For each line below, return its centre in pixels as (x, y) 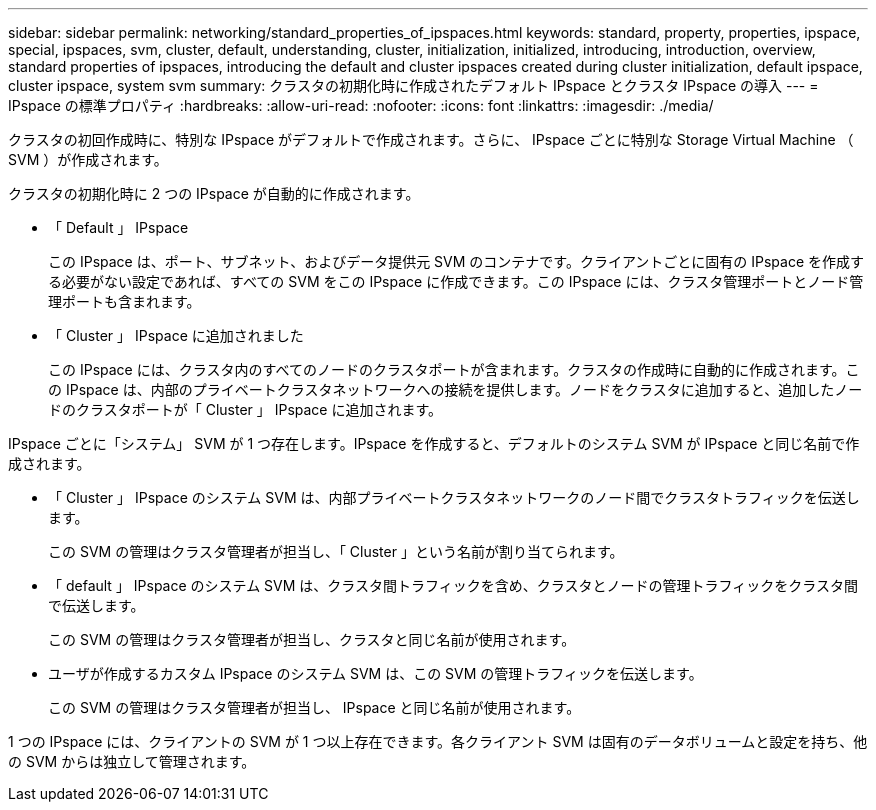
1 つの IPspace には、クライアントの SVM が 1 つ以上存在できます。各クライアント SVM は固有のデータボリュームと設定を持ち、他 (438, 741)
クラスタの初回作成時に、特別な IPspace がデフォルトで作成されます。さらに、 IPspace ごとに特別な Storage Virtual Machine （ (431, 139)
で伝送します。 (96, 605)
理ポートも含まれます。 (124, 301)
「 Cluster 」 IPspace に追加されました (176, 335)
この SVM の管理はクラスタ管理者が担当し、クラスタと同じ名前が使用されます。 (312, 639)
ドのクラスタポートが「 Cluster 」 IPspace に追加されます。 (245, 409)
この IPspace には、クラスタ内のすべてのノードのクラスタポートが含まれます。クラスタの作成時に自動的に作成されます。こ (454, 369)
